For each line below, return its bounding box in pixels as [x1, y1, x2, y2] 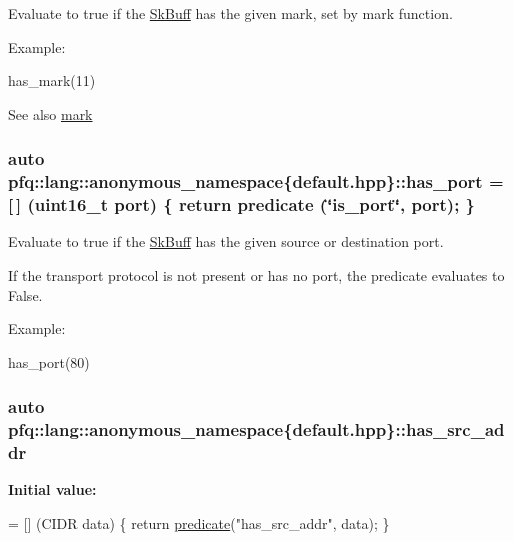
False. [8, 284, 43, 305]
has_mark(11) [8, 70, 96, 91]
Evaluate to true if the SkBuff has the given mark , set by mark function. [8, 3, 453, 23]
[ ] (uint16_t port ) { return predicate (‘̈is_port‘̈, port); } [8, 192, 476, 217]
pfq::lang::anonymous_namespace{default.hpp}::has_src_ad [8, 417, 505, 442]
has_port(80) [8, 351, 90, 372]
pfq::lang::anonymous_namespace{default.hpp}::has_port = [8, 169, 504, 194]
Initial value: [8, 479, 97, 500]
